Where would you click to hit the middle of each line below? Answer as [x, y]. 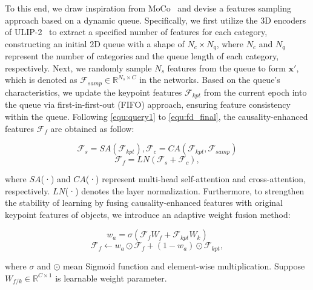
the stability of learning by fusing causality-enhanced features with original [144, 203]
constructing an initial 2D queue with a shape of [95, 43]
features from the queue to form [226, 68]
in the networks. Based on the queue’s [210, 80]
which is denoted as [41, 80]
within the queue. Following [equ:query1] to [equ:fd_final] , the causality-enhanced [156, 116]
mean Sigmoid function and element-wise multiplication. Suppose [184, 265]
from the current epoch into [255, 92]
